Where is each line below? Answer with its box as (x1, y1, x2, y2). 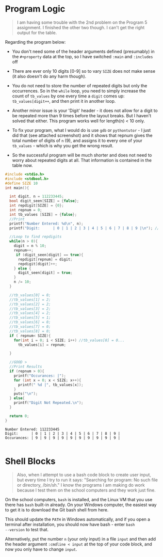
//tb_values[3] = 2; (9, 306, 51, 311)
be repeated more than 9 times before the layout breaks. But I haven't (12, 112, 151, 118)
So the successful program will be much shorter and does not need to (12, 152, 152, 158)
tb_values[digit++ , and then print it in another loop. (12, 98, 116, 104)
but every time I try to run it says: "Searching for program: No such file (16, 477, 158, 483)
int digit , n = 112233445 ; (9, 194, 64, 199)
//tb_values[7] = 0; (9, 324, 51, 329)
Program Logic (5, 3, 65, 15)
